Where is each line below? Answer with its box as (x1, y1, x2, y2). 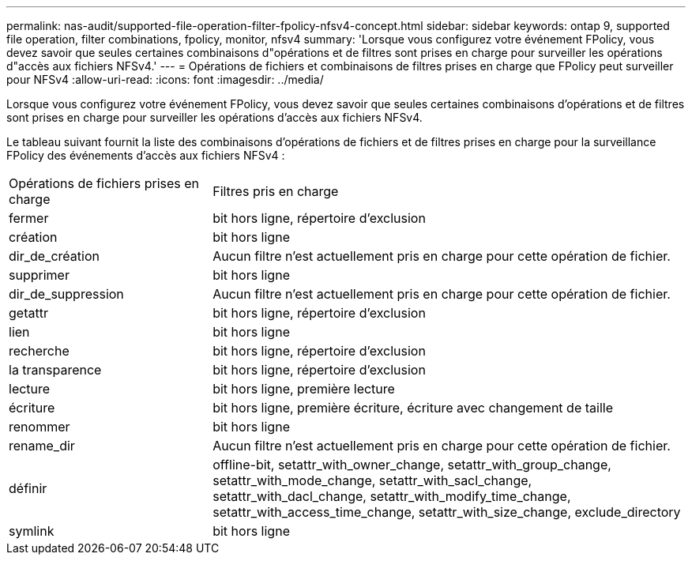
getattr (9, 305, 48, 321)
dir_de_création (9, 248, 100, 264)
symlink (9, 523, 55, 539)
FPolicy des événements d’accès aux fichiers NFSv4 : (6, 149, 285, 162)
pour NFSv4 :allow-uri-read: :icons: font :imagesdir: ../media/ (6, 73, 324, 86)
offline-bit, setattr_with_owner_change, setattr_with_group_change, (212, 457, 611, 473)
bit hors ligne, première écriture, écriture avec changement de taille (212, 400, 613, 416)
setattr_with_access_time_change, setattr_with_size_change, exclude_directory (212, 504, 681, 520)
